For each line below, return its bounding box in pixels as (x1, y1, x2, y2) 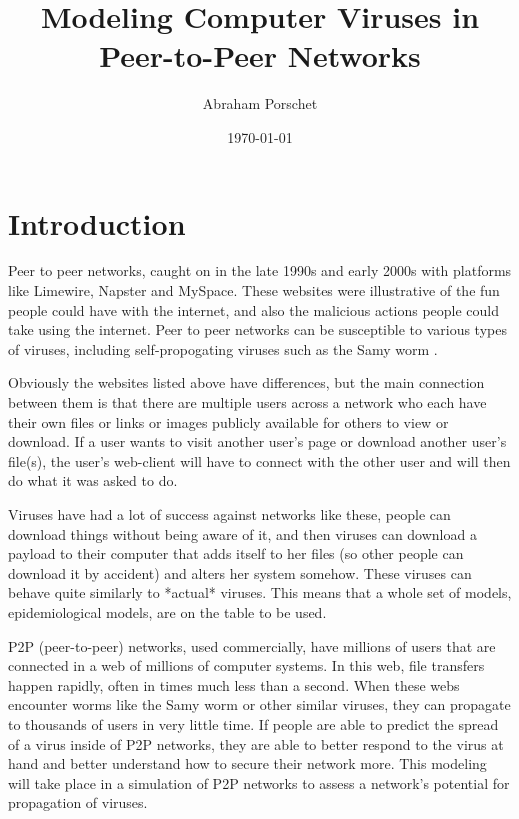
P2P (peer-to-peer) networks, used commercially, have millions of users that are (8, 635, 496, 656)
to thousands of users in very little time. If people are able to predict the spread (8, 713, 499, 734)
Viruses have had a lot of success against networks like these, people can (8, 503, 451, 524)
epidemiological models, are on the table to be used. (8, 601, 327, 622)
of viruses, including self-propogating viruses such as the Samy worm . (8, 338, 438, 359)
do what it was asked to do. (8, 470, 178, 491)
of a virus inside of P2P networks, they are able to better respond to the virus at (8, 733, 504, 754)
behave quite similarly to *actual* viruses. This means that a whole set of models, (8, 582, 512, 603)
